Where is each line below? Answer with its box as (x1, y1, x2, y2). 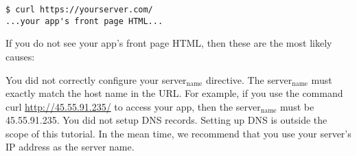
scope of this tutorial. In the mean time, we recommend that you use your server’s (5, 126, 352, 140)
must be (280, 99, 314, 113)
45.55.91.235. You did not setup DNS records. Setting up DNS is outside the (5, 113, 327, 127)
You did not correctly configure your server (5, 72, 187, 87)
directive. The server (205, 72, 292, 87)
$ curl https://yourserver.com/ (5, 5, 153, 14)
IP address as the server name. (5, 140, 135, 154)
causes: (5, 49, 35, 63)
